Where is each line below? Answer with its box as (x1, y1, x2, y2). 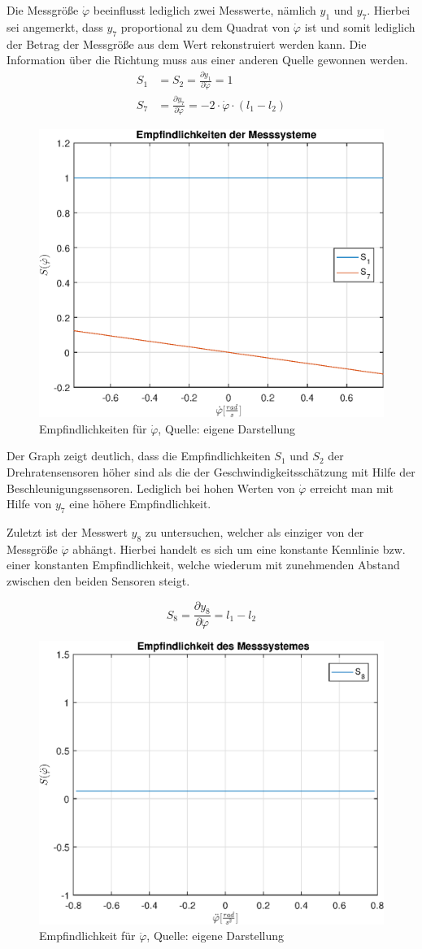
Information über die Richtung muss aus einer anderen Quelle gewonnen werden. (7, 51, 408, 68)
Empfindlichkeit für (39, 927, 136, 944)
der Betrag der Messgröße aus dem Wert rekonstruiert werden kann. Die (7, 35, 367, 52)
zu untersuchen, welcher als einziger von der (145, 523, 364, 540)
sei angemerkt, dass (7, 18, 103, 35)
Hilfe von (7, 495, 52, 512)
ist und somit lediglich (304, 18, 415, 35)
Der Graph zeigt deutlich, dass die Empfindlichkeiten (7, 447, 271, 464)
